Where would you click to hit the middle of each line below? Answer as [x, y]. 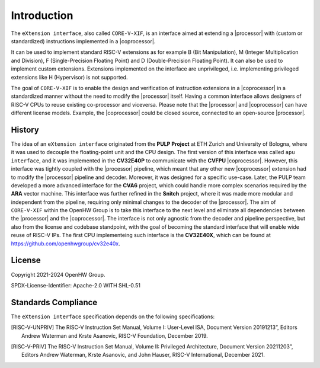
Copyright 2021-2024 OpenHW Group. [58, 274]
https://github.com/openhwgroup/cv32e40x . [66, 244]
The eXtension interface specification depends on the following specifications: [113, 316]
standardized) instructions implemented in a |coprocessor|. [83, 41]
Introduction [42, 15]
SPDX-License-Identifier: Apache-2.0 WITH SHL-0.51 [76, 285]
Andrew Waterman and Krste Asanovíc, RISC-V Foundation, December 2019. [115, 335]
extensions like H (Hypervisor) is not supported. [69, 77]
